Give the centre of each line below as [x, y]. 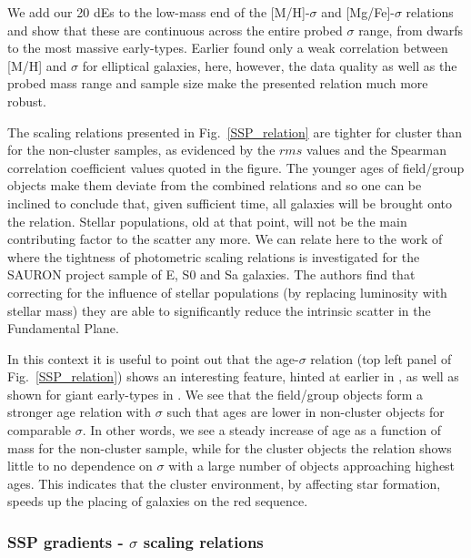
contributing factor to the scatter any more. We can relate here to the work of [225, 239]
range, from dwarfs [411, 30]
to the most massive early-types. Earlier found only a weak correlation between [228, 48]
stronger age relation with [80, 412]
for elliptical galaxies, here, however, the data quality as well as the [270, 65]
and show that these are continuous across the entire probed [175, 30]
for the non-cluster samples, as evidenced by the [141, 150]
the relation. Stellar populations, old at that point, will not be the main [207, 221]
